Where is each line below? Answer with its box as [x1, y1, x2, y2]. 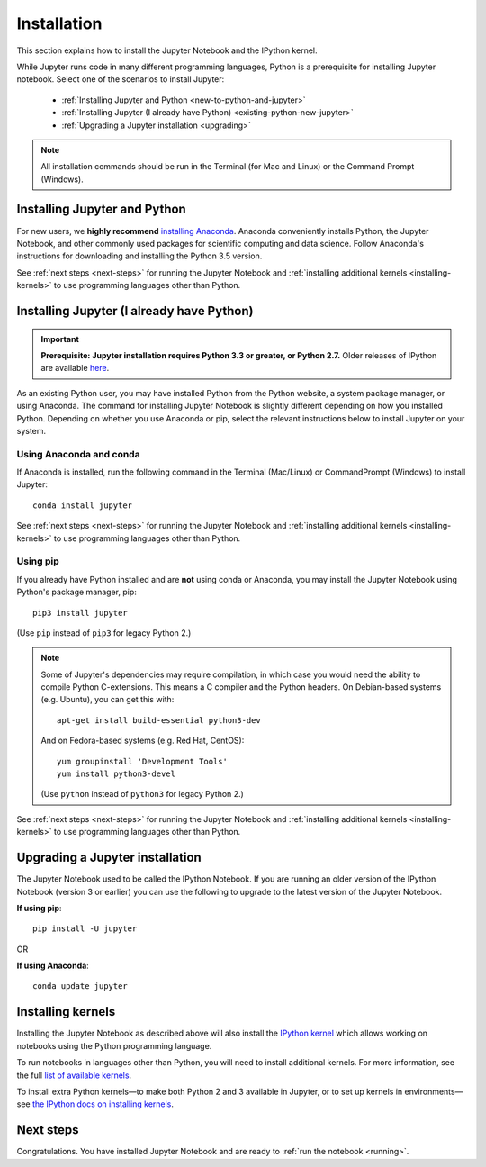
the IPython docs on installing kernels [31, 1099, 172, 1109]
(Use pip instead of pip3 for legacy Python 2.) [16, 627, 192, 638]
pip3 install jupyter [32, 608, 128, 618]
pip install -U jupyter [32, 924, 138, 934]
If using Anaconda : [16, 960, 89, 972]
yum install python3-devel [57, 769, 175, 779]
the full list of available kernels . [16, 1070, 132, 1081]
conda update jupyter [32, 982, 128, 991]
